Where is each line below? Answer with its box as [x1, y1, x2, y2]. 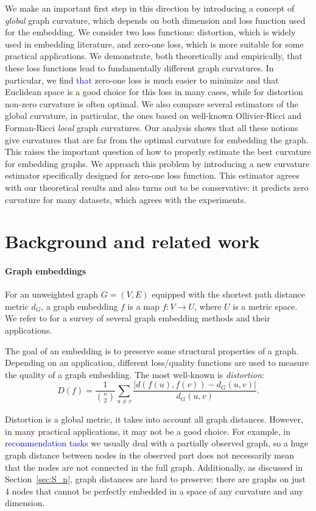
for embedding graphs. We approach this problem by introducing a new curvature [5, 157, 310, 170]
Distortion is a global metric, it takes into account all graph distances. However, [5, 413, 303, 426]
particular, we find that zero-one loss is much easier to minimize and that [5, 73, 279, 86]
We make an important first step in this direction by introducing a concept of [5, 2, 295, 14]
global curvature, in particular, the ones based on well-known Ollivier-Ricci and [5, 109, 302, 122]
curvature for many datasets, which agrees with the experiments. [5, 193, 247, 205]
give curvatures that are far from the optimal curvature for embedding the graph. [5, 133, 309, 146]
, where [194, 299, 222, 312]
